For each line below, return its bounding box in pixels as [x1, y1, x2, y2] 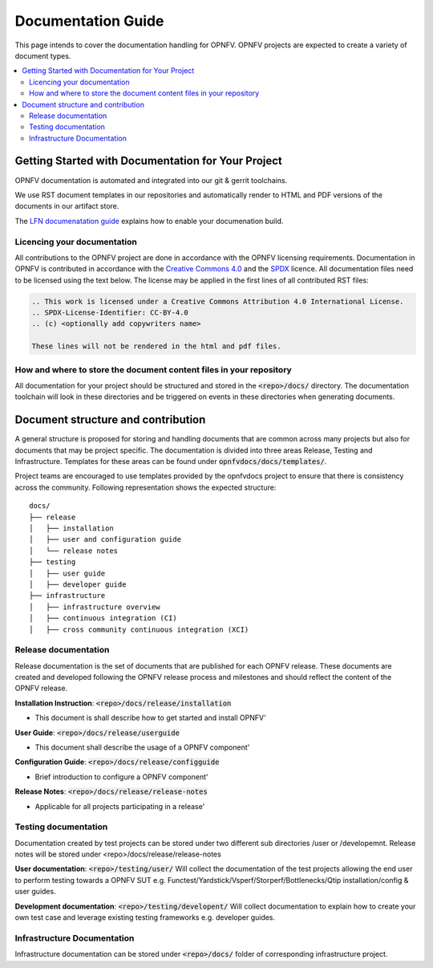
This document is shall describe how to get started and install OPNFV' [34, 713, 266, 722]
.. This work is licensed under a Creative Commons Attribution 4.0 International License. [31, 297, 404, 306]
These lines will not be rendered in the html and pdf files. [31, 342, 281, 351]
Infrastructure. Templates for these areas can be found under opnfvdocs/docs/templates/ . [14, 457, 327, 466]
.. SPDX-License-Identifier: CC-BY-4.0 [31, 308, 188, 317]
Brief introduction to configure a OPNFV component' [34, 771, 208, 782]
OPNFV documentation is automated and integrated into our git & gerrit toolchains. [14, 175, 288, 185]
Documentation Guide [14, 12, 164, 30]
